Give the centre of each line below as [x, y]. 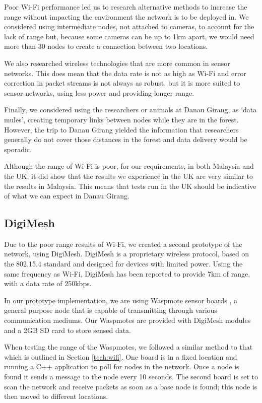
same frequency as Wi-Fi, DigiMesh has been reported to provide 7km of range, [127, 273]
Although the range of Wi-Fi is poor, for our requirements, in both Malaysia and [129, 166]
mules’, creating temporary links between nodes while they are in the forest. [121, 119]
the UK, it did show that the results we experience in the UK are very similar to [128, 176]
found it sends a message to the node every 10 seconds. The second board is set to [131, 377]
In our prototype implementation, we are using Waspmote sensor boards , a [121, 300]
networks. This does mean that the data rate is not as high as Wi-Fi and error [125, 73]
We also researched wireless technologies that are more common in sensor [117, 63]
